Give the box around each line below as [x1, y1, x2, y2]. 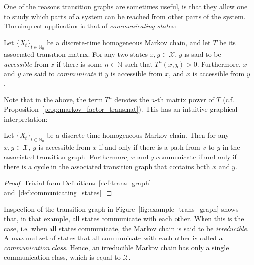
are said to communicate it [23, 68, 103, 79]
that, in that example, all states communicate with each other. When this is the [4, 213, 244, 223]
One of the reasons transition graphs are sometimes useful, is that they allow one [4, 1, 248, 11]
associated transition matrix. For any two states [4, 49, 148, 59]
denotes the [114, 94, 149, 105]
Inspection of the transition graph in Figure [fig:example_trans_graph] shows [4, 204, 239, 214]
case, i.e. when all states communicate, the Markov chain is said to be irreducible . [4, 223, 249, 233]
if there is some [56, 58, 102, 69]
